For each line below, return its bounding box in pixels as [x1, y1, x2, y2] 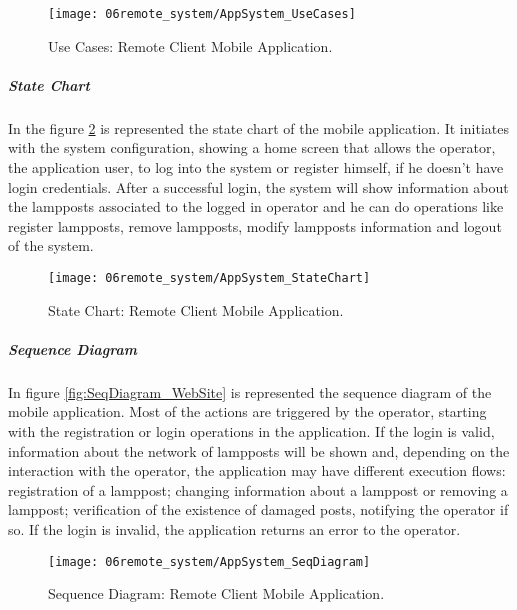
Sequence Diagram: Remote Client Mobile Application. [48, 583, 385, 604]
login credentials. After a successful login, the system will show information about [8, 176, 509, 197]
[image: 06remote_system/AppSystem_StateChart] [48, 270, 371, 285]
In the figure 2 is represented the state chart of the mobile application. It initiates [8, 117, 509, 138]
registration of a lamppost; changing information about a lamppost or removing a [8, 479, 508, 500]
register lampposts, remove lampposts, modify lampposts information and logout [8, 215, 502, 236]
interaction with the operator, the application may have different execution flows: [8, 460, 506, 481]
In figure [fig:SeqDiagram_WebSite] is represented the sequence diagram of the [8, 381, 492, 402]
